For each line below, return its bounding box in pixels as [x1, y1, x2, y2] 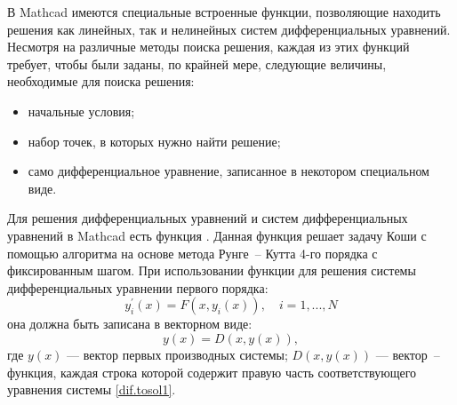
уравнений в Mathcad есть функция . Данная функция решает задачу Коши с [7, 226, 427, 244]
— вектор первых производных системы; [67, 345, 288, 363]
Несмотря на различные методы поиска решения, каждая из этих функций [7, 37, 410, 56]
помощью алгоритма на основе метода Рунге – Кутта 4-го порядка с [7, 243, 378, 262]
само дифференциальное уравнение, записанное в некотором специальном [28, 162, 429, 180]
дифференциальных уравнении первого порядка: [7, 278, 269, 297]
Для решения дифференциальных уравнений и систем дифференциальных [7, 209, 408, 227]
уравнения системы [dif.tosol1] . [7, 380, 176, 399]
